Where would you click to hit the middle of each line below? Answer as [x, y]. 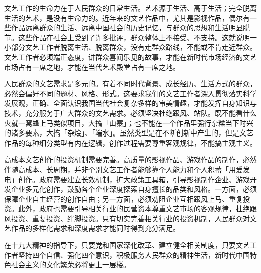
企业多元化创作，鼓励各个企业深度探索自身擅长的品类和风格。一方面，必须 [134, 189]
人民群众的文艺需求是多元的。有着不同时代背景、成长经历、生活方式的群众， [130, 84]
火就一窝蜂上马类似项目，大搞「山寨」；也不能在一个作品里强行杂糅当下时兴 [129, 123]
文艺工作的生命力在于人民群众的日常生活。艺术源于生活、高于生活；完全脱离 [130, 8]
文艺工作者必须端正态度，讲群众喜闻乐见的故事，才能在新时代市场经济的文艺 [130, 56]
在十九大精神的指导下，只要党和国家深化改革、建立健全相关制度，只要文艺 [127, 245]
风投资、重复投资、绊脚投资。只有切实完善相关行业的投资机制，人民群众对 [127, 218]
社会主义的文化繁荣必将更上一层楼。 [71, 265]
